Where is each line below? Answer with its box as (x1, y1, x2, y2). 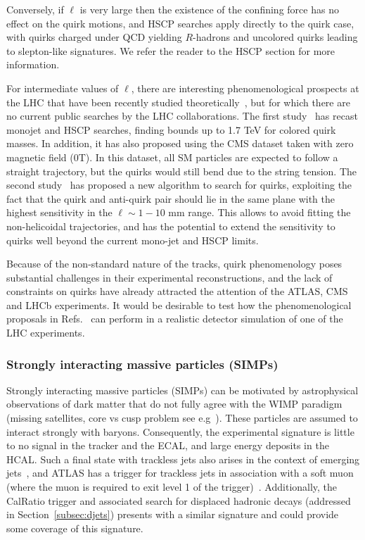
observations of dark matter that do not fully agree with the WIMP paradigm (6, 396, 342, 411)
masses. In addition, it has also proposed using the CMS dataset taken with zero (6, 136, 354, 151)
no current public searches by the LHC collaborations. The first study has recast (6, 108, 358, 123)
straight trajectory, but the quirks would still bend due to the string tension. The (6, 163, 357, 178)
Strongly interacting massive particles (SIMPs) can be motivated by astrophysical (6, 382, 359, 397)
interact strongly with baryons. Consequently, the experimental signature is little (6, 424, 354, 439)
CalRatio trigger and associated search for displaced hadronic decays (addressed (6, 493, 351, 508)
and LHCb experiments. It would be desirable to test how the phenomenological (6, 297, 352, 312)
